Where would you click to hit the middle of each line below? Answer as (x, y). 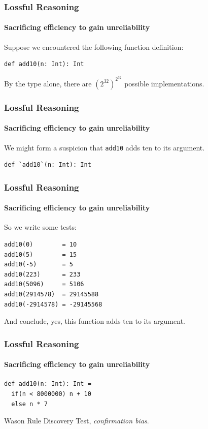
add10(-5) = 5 (39, 265)
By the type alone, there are (48, 83)
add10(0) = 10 (41, 245)
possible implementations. (164, 83)
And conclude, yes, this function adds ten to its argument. (95, 321)
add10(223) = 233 (42, 274)
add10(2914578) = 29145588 (51, 294)
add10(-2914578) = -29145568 (53, 304)
